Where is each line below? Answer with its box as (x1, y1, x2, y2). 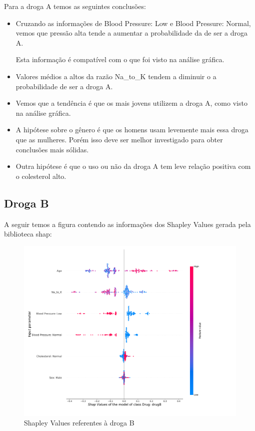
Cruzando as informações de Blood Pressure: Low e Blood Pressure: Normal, (15, 18, 251, 28)
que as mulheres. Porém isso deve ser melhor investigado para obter (15, 134, 223, 144)
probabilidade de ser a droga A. (15, 81, 113, 91)
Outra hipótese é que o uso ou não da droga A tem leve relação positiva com (15, 161, 251, 171)
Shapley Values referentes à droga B (24, 417, 134, 428)
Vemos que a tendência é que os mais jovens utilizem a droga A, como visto (15, 98, 247, 108)
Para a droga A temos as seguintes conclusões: (4, 1, 146, 11)
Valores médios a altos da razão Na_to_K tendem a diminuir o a (15, 71, 216, 81)
